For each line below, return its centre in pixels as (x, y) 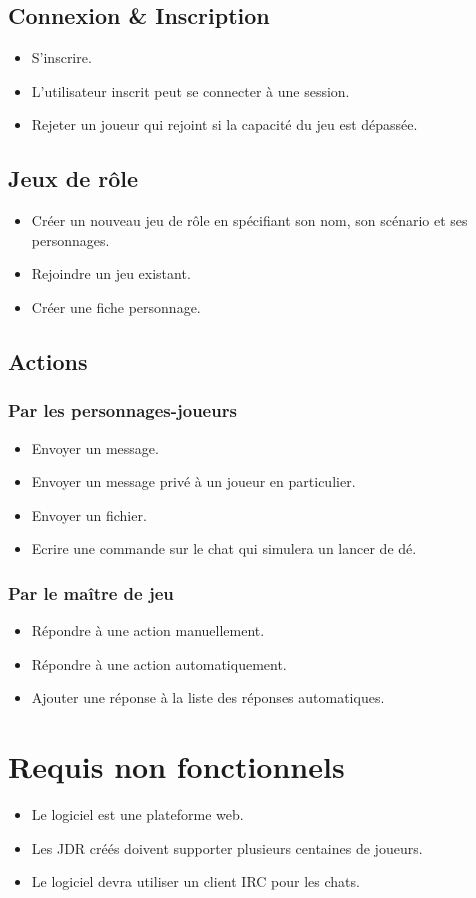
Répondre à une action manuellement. (148, 630)
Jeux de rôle (73, 178)
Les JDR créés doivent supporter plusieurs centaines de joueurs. (227, 847)
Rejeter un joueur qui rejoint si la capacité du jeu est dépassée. (224, 124)
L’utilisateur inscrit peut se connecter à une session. (190, 90)
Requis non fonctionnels (176, 766)
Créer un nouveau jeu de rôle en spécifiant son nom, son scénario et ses (249, 220)
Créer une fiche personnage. (116, 306)
